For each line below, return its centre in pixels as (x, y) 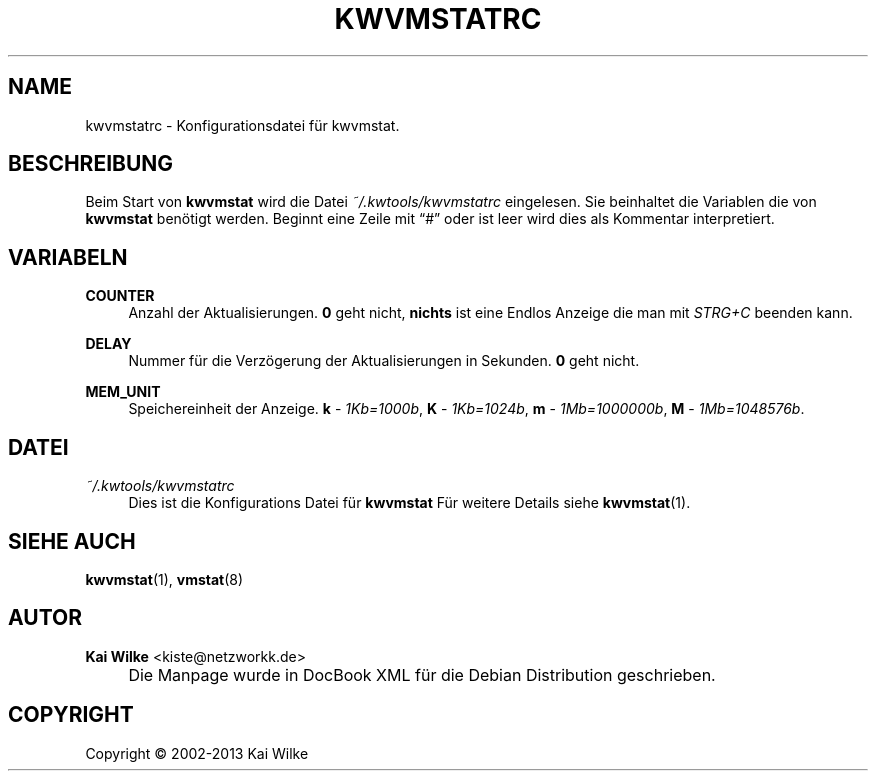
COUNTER (120, 296)
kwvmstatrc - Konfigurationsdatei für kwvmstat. (242, 125)
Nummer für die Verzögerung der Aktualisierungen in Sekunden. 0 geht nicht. (384, 361)
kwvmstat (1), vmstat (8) (164, 579)
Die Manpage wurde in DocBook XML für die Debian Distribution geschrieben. (422, 674)
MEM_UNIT (123, 392)
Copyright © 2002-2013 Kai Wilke (197, 753)
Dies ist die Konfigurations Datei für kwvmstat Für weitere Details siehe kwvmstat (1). (409, 503)
